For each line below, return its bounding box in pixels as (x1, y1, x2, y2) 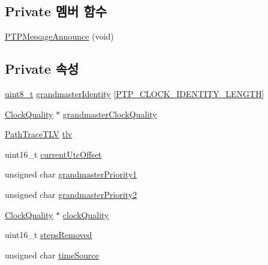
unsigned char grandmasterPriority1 (5, 168, 137, 180)
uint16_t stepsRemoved (5, 228, 92, 241)
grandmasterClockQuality (62, 107, 157, 120)
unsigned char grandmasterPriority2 (5, 188, 137, 200)
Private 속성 (5, 59, 79, 78)
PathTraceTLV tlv (5, 128, 73, 140)
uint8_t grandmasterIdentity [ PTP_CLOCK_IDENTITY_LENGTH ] (5, 88, 264, 100)
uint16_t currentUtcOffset (5, 147, 102, 160)
